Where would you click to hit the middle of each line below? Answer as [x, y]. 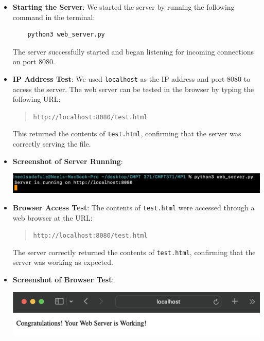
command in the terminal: [54, 17]
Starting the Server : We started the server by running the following [124, 7]
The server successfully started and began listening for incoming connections [133, 51]
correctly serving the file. [52, 144]
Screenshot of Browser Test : [63, 280]
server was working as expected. [63, 262]
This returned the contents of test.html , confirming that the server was [127, 133]
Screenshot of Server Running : [68, 161]
